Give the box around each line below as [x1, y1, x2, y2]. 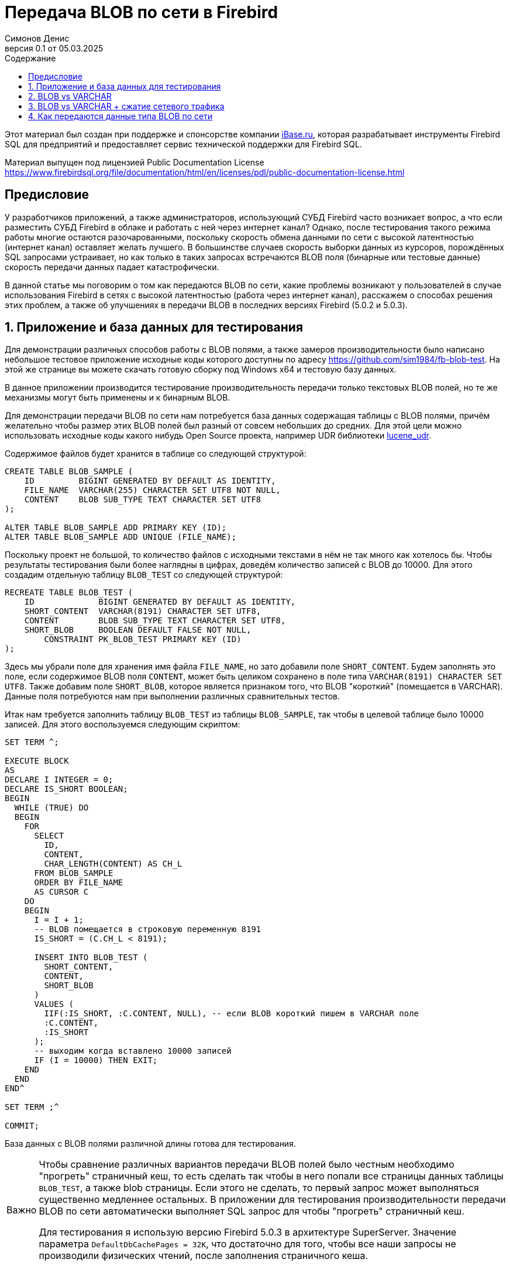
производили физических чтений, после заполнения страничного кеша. [39, 1250, 368, 1262]
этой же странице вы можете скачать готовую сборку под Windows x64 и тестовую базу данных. [5, 364, 397, 375]
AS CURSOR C [34, 887, 89, 897]
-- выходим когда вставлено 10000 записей [34, 1046, 232, 1056]
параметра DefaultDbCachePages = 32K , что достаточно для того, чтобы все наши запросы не [39, 1238, 456, 1250]
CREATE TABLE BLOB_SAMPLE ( [5, 467, 133, 477]
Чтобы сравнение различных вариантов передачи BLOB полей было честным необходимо [39, 1158, 454, 1171]
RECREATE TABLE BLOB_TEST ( [5, 588, 133, 598]
